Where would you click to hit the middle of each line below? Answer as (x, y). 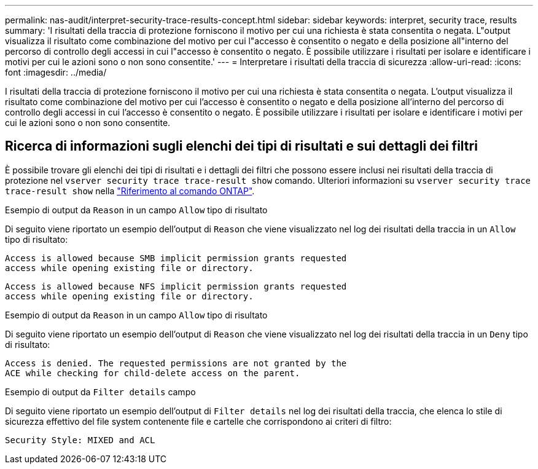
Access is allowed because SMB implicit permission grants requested (176, 258)
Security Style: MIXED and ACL (80, 440)
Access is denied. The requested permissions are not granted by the (176, 363)
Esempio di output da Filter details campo (100, 392)
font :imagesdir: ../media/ (56, 72)
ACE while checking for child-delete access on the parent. (153, 373)
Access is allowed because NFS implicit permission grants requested (176, 286)
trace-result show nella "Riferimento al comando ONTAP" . (130, 191)
